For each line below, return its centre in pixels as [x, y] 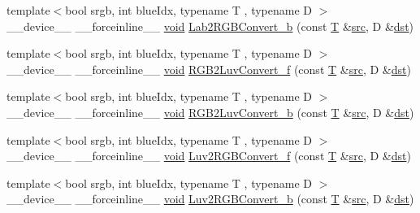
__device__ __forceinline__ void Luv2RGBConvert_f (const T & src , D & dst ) [209, 156]
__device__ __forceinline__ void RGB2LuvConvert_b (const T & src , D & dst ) [210, 112]
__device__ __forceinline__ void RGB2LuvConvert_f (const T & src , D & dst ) [209, 69]
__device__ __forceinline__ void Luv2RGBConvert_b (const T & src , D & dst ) [210, 199]
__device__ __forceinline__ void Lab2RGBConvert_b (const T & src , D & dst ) [210, 26]
